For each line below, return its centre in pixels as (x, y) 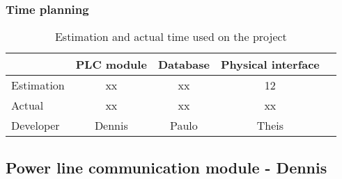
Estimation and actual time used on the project (171, 37)
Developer (36, 126)
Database (184, 65)
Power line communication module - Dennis (166, 167)
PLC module (111, 65)
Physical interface (270, 65)
